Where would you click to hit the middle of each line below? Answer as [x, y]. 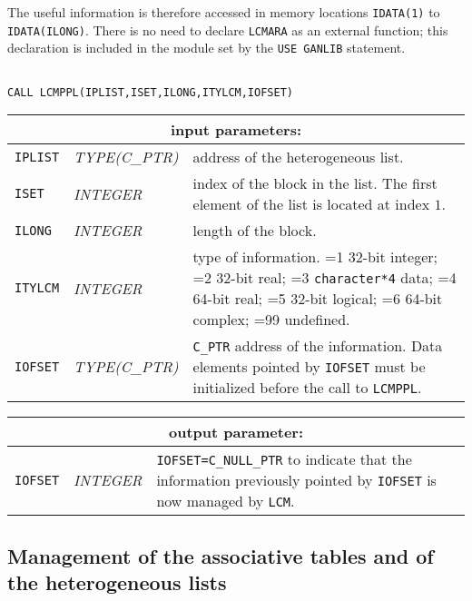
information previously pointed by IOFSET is [296, 480]
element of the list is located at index [311, 204]
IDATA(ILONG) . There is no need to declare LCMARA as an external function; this [228, 30]
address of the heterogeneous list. [298, 157]
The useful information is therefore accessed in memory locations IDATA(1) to [224, 12]
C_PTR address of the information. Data [318, 346]
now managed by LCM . [226, 501]
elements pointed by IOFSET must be [309, 367]
